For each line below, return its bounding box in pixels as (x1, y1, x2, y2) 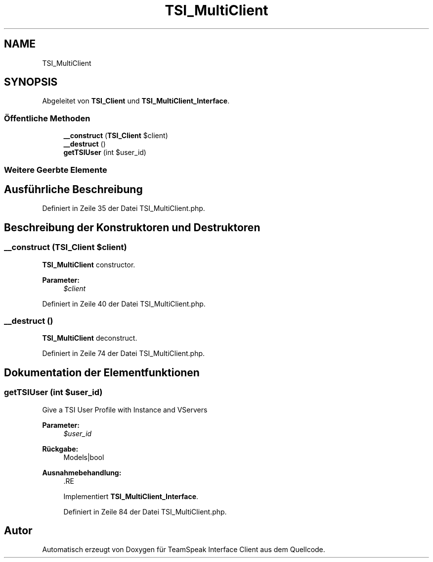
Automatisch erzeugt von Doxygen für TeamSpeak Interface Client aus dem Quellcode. (42, 545, 325, 554)
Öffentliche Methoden (4, 113, 90, 123)
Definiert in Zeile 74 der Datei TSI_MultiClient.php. (42, 349, 205, 358)
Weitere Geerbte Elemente (4, 164, 107, 175)
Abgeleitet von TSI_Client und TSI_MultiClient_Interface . (42, 97, 230, 105)
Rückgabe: (42, 444, 79, 453)
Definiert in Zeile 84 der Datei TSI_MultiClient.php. (63, 507, 227, 516)
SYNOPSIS (4, 76, 58, 89)
